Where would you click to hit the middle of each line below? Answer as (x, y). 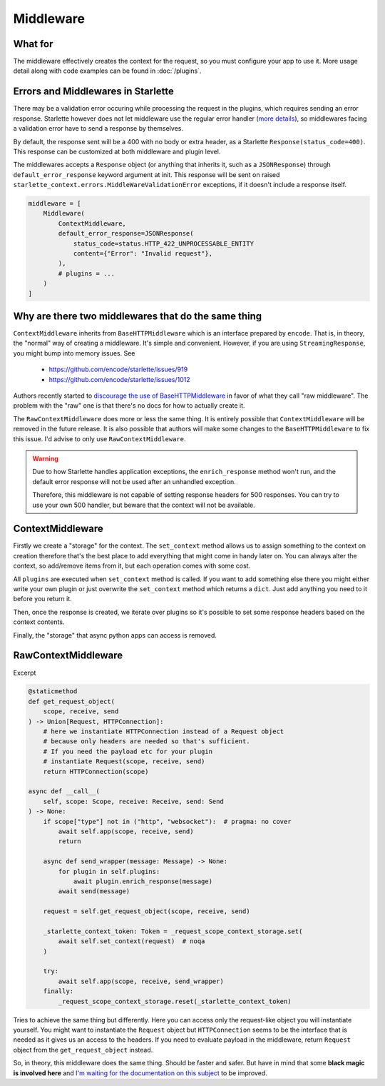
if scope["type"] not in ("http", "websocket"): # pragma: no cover (167, 821)
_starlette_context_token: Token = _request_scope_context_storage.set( (173, 931)
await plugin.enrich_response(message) (143, 881)
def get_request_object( (72, 701)
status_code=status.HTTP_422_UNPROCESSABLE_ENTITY (164, 243)
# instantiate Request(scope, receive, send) (124, 761)
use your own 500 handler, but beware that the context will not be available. (144, 505)
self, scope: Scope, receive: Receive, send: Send (133, 801)
